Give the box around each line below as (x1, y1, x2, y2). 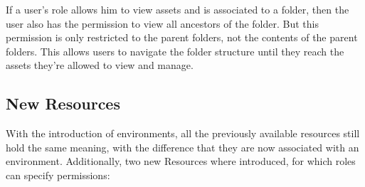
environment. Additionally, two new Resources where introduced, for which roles (6, 154, 356, 169)
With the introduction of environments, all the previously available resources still (6, 126, 360, 141)
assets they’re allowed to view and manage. (6, 58, 194, 73)
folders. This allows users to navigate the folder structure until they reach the (6, 43, 344, 58)
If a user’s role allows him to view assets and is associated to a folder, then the (6, 2, 349, 16)
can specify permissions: (6, 167, 110, 182)
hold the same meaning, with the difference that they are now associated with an (6, 139, 359, 154)
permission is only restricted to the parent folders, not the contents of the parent (6, 30, 358, 45)
